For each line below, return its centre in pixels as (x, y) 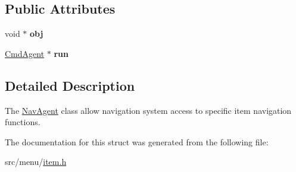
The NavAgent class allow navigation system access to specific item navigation (148, 110)
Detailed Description (70, 85)
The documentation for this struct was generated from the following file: (137, 141)
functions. (23, 122)
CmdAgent (25, 53)
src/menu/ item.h (36, 162)
